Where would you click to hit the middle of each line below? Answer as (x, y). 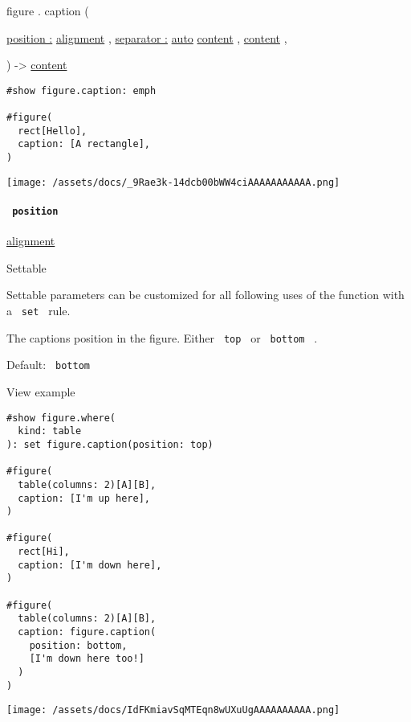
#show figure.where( (61, 418)
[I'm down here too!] (87, 659)
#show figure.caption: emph (81, 90)
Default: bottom (48, 365)
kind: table (50, 431)
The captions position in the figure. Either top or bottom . (162, 337)
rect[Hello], (53, 131)
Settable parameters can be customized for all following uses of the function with (205, 295)
